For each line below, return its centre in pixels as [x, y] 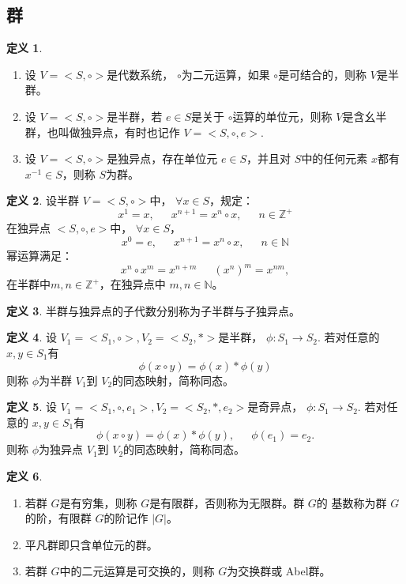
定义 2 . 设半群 [43, 200]
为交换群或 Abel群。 [279, 571]
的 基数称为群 [351, 502]
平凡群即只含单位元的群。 [91, 544]
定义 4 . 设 [32, 337]
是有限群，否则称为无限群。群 [227, 502]
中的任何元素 [335, 158]
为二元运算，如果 [226, 74]
